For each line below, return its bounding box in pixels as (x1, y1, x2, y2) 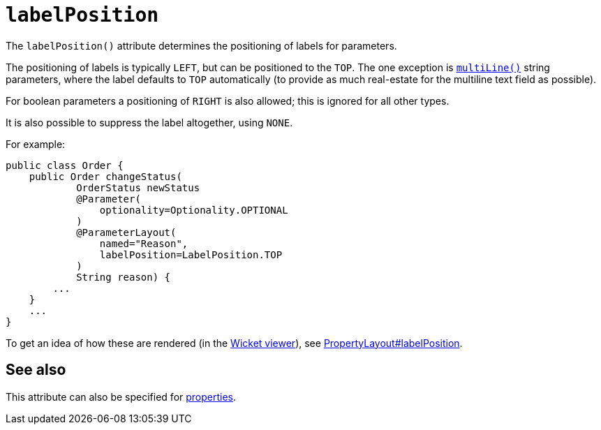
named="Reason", (99, 237, 188, 249)
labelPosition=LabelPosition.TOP (99, 249, 283, 260)
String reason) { (76, 271, 171, 283)
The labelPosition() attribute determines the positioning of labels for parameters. (6, 39, 397, 52)
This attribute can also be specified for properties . (6, 390, 237, 403)
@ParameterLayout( (76, 226, 177, 238)
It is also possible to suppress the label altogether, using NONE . (6, 116, 293, 128)
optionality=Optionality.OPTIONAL (99, 204, 288, 216)
